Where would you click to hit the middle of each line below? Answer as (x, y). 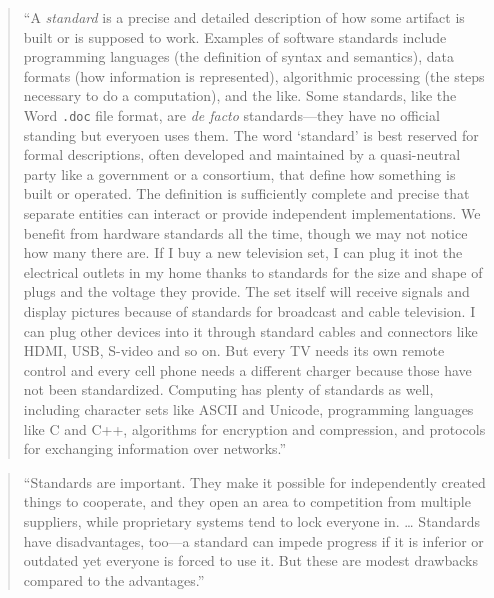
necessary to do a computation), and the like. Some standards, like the (240, 95)
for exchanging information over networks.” (155, 448)
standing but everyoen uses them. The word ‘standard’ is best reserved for (251, 134)
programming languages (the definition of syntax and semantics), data (238, 56)
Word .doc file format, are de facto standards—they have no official (231, 114)
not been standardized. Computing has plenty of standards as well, (228, 389)
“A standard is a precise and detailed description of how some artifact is (244, 17)
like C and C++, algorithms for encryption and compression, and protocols (254, 428)
